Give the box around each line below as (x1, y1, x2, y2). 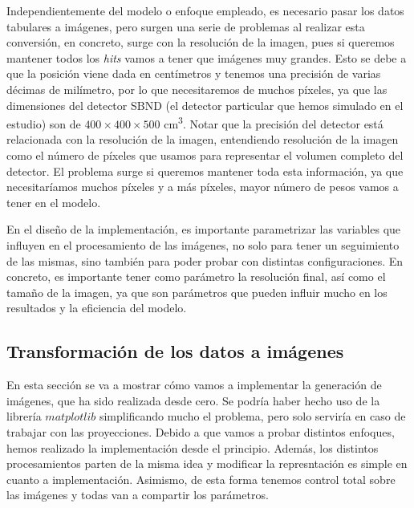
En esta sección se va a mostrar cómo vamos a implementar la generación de (6, 376, 382, 393)
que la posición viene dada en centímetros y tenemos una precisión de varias (6, 65, 381, 82)
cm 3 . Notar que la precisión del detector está (164, 113, 384, 132)
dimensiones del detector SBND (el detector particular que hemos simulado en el (6, 96, 404, 113)
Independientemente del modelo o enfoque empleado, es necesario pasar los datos (6, 2, 404, 18)
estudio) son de (6, 115, 81, 132)
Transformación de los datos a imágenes (6, 339, 344, 364)
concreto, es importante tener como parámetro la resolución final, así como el (6, 268, 386, 285)
